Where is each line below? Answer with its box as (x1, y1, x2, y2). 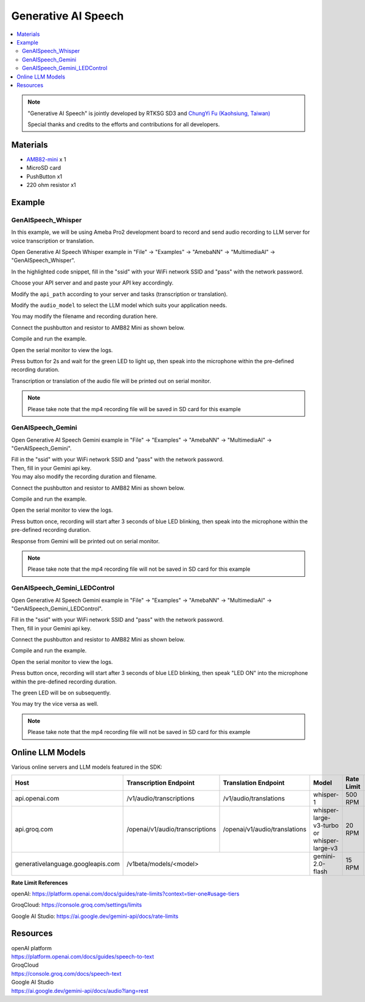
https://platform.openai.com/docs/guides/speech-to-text (11, 953, 155, 960)
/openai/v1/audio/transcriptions (127, 825, 217, 833)
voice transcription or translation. (11, 237, 94, 244)
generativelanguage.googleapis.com (15, 859, 120, 868)
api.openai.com (15, 794, 60, 802)
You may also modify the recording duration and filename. (11, 473, 157, 481)
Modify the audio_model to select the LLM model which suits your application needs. (11, 302, 228, 309)
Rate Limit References (11, 879, 68, 886)
